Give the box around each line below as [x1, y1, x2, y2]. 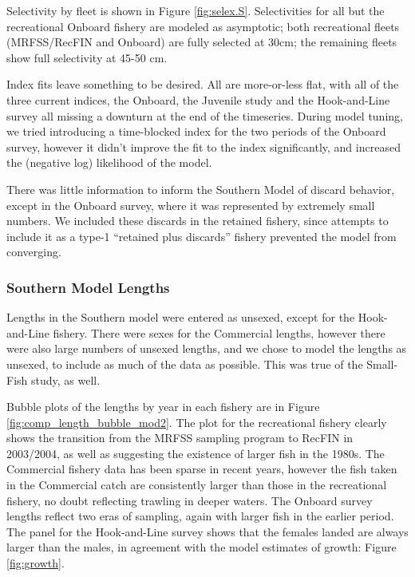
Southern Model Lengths [6, 277, 170, 297]
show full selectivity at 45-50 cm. [6, 49, 168, 65]
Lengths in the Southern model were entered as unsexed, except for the [6, 309, 355, 326]
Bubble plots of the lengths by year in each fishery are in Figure [6, 398, 320, 415]
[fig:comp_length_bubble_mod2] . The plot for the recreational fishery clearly [6, 413, 387, 430]
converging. [6, 243, 61, 260]
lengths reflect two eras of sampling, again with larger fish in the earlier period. [6, 508, 394, 524]
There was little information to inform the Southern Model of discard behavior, [6, 180, 395, 197]
